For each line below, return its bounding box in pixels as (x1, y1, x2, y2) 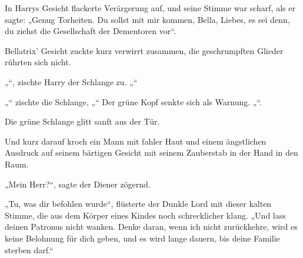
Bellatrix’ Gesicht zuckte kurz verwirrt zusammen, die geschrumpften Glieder (5, 44, 284, 56)
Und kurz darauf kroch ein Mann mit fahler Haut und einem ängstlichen (5, 135, 267, 147)
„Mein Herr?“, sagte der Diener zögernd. (5, 177, 151, 190)
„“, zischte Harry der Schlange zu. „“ (5, 75, 138, 88)
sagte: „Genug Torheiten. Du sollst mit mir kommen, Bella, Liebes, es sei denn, (5, 13, 290, 25)
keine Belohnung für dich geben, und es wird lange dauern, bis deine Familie (5, 232, 280, 244)
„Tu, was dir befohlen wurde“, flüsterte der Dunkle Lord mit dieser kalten (5, 197, 272, 210)
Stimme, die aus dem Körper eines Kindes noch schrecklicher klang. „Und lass (5, 209, 286, 221)
